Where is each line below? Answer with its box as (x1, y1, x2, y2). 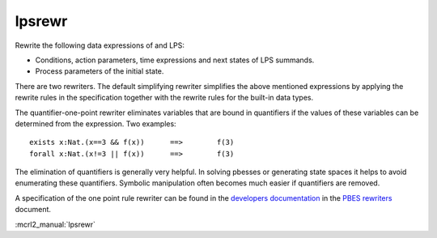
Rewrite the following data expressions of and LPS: (15, 40, 185, 50)
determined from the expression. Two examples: (15, 118, 177, 129)
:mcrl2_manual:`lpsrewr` (15, 219, 96, 229)
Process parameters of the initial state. (35, 66, 164, 76)
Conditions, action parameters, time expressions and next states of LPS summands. (35, 55, 315, 65)
